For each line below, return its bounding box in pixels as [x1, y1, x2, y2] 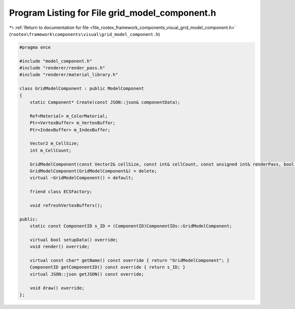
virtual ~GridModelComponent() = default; [29, 175, 134, 181]
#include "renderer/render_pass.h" [19, 65, 105, 71]
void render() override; [29, 244, 90, 250]
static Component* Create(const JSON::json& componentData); [29, 100, 180, 105]
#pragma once [19, 44, 51, 50]
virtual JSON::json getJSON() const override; [29, 271, 145, 277]
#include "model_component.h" [19, 58, 92, 64]
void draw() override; [29, 285, 85, 291]
